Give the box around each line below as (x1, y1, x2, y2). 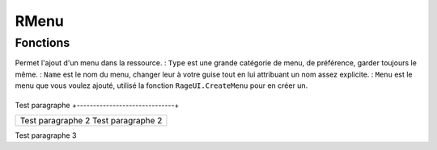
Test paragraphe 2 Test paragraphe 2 (19, 115, 163, 126)
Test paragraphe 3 (15, 130, 77, 140)
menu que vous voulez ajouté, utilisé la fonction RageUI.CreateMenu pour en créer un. (15, 81, 308, 90)
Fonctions (15, 35, 70, 50)
